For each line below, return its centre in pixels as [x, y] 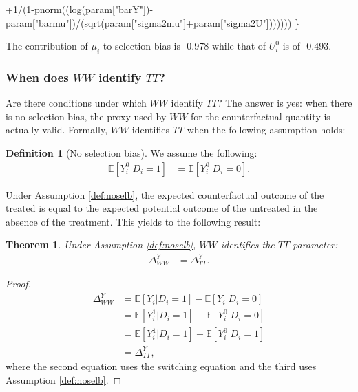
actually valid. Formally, [57, 130]
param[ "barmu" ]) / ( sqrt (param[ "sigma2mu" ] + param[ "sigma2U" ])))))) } [153, 22]
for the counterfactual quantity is [261, 116]
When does [37, 77]
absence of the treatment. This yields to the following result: [133, 221]
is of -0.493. [307, 46]
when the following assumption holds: [266, 130]
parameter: [315, 244]
